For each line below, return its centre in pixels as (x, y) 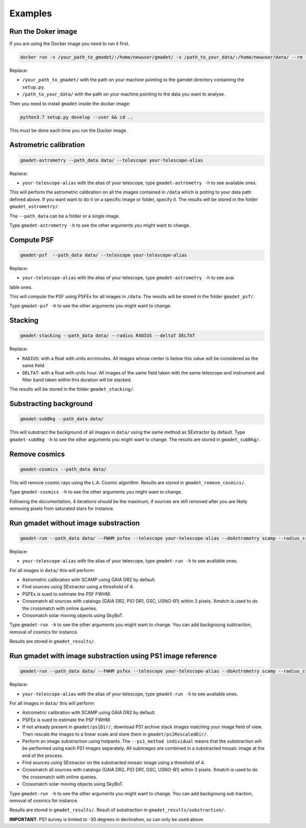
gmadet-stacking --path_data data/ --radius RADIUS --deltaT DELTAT (108, 336)
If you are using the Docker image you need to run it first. (69, 44)
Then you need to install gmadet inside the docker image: (70, 103)
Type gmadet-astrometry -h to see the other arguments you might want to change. (100, 225)
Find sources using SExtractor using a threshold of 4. (78, 587)
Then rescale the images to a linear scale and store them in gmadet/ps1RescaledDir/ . (115, 734)
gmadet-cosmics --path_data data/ (63, 469)
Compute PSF (32, 240)
